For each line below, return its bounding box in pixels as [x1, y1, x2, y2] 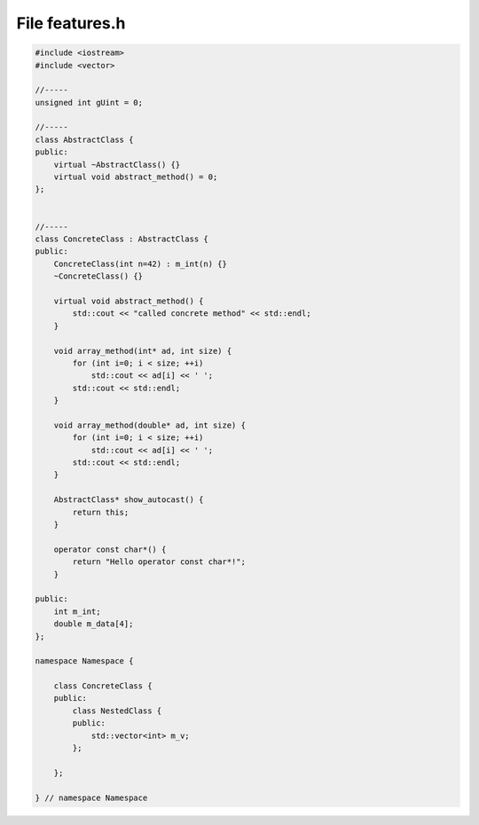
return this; [72, 507, 130, 517]
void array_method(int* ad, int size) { [53, 346, 232, 356]
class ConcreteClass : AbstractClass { [35, 234, 208, 244]
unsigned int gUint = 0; [35, 98, 144, 107]
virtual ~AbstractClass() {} [53, 160, 181, 169]
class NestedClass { [72, 705, 162, 716]
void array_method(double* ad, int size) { [53, 420, 246, 430]
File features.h [16, 13, 126, 33]
